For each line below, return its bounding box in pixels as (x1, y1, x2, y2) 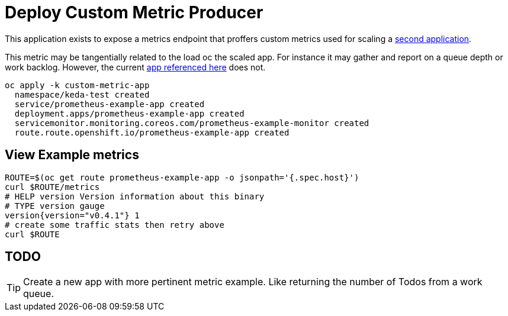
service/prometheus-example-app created (14, 99, 205, 109)
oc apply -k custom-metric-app (5, 80, 150, 90)
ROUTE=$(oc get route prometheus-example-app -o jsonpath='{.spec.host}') (5, 172, 359, 182)
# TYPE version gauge (5, 201, 105, 211)
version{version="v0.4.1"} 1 (5, 210, 140, 220)
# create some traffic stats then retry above (5, 220, 224, 230)
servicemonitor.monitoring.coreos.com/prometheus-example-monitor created (14, 118, 369, 128)
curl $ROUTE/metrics (5, 182, 100, 192)
